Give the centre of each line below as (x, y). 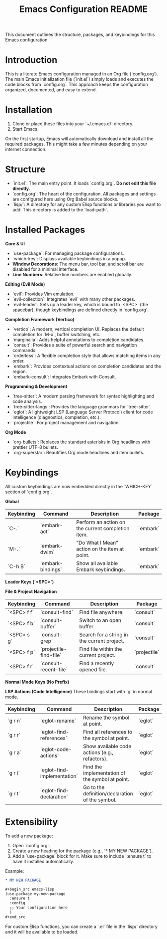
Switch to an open (100, 620)
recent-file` (54, 669)
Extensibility (32, 822)
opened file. (93, 669)
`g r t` (14, 793)
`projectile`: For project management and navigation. (66, 422)
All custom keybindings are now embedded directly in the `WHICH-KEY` (79, 486)
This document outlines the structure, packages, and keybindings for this (80, 35)
